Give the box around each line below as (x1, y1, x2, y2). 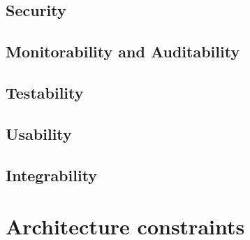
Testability (6, 81, 84, 103)
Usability (6, 122, 72, 144)
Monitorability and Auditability (6, 41, 240, 62)
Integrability (6, 164, 98, 185)
